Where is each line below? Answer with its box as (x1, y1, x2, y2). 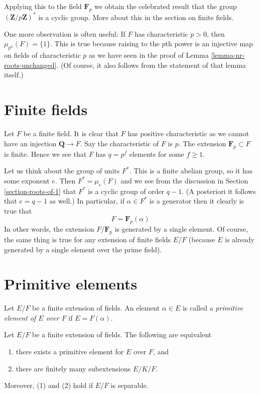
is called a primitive (182, 303, 243, 313)
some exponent (4, 175, 50, 185)
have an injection (4, 138, 57, 148)
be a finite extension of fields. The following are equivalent (32, 329, 212, 340)
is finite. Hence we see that (4, 148, 87, 159)
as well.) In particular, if (49, 195, 124, 206)
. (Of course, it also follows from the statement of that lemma (56, 59, 246, 70)
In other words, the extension (4, 224, 94, 234)
